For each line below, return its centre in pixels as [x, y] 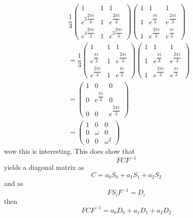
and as [14, 183]
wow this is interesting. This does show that [70, 151]
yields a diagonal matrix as [44, 167]
